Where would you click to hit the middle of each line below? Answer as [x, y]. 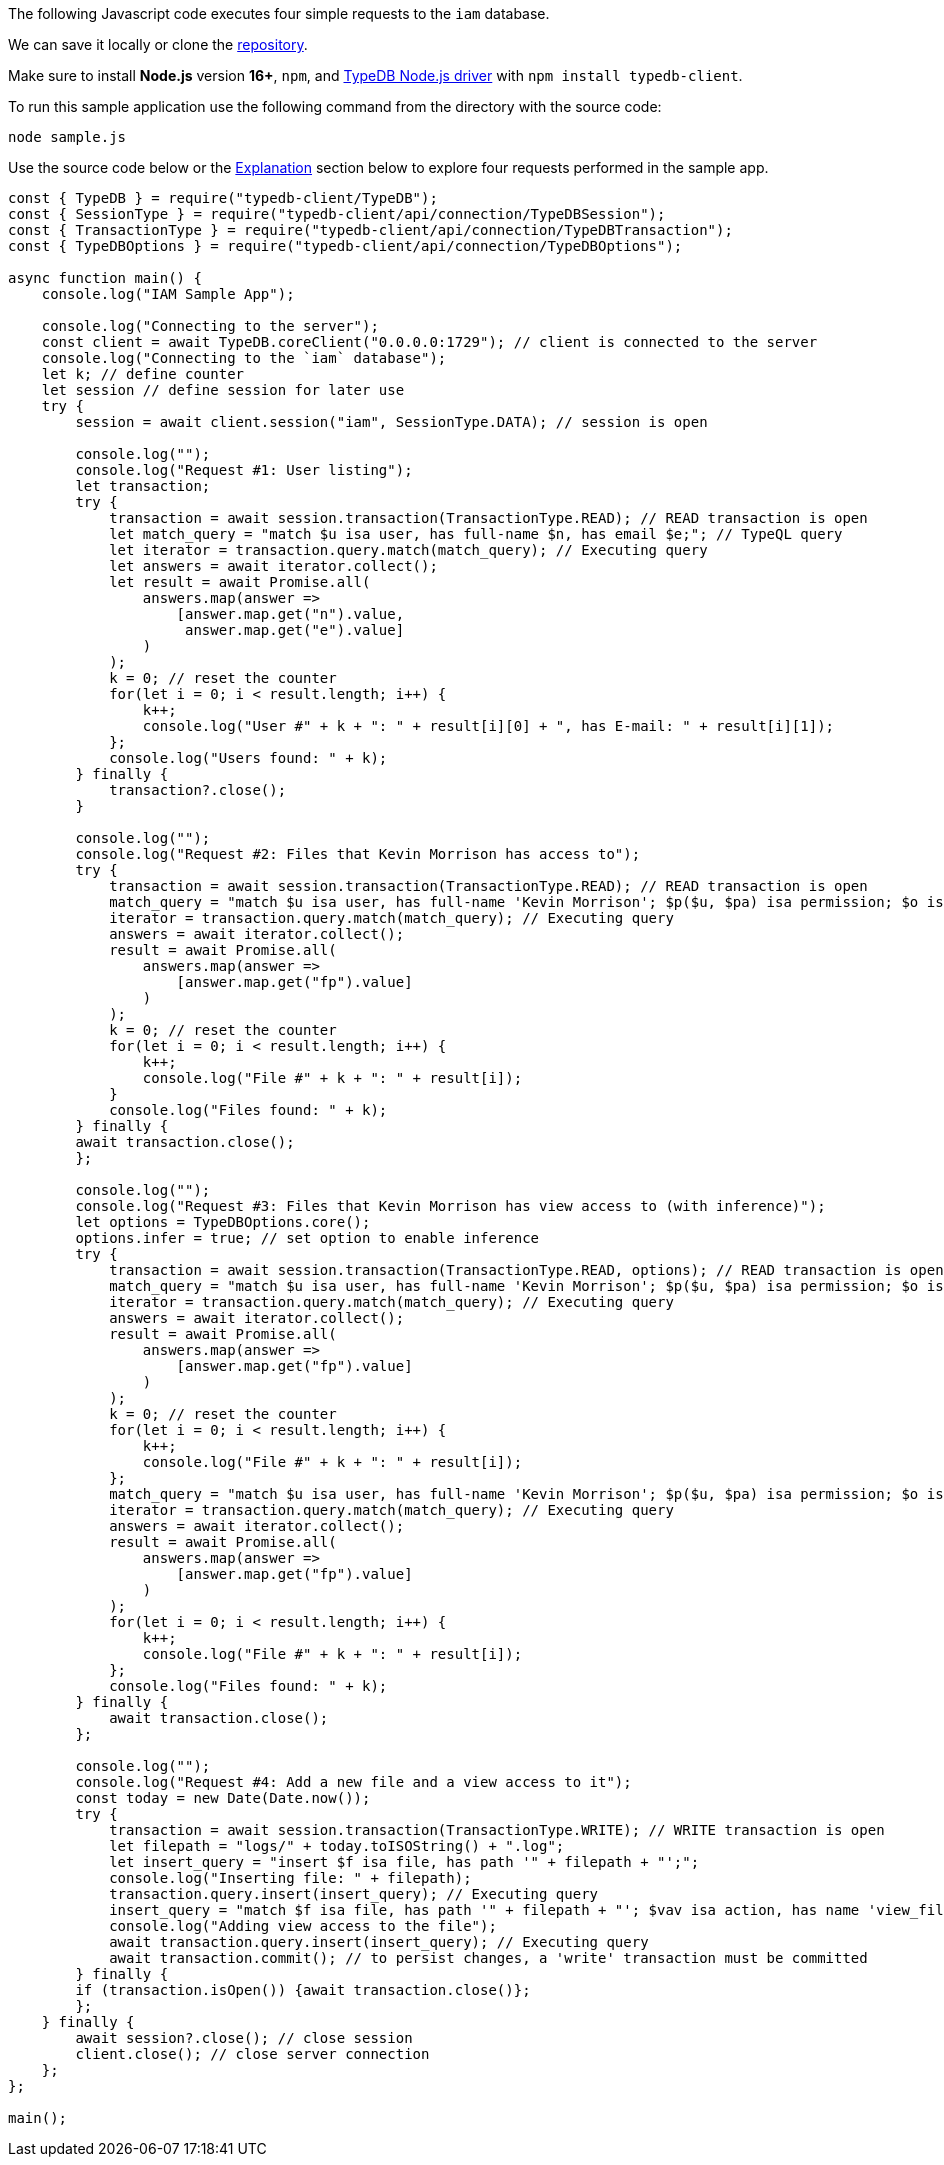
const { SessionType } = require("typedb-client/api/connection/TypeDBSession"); [337, 214]
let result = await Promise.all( [240, 582]
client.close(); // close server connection [252, 2054]
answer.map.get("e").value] [295, 630]
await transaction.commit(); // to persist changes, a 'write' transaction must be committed [488, 1958]
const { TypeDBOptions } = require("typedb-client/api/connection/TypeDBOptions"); [345, 246]
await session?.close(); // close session [244, 2038]
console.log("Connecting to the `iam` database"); [244, 358]
